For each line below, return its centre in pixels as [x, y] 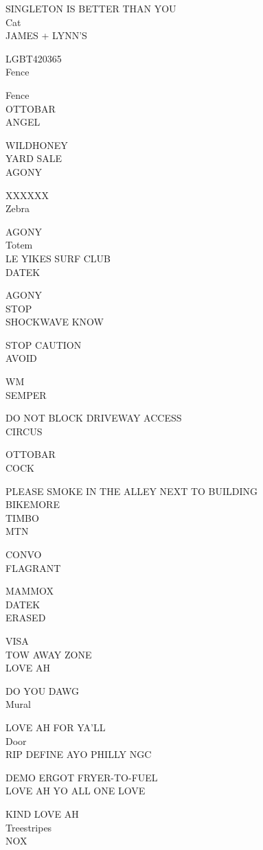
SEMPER [26, 394]
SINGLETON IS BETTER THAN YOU [91, 8]
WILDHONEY [37, 145]
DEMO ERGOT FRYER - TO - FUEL [82, 777]
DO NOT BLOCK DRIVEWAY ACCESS [94, 418]
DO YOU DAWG [43, 690]
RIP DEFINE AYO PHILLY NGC [79, 754]
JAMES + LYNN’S [46, 35]
